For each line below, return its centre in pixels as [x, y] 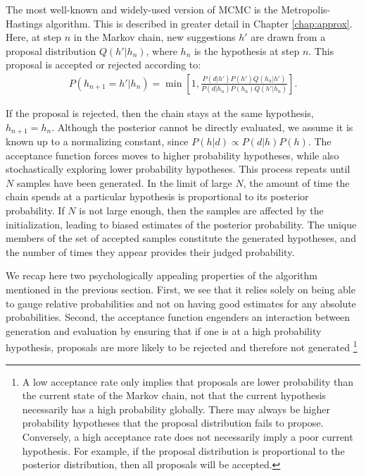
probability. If [35, 210]
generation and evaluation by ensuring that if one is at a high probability [164, 330]
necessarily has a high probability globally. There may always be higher [176, 409]
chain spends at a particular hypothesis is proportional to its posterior [157, 196]
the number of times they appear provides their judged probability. [150, 251]
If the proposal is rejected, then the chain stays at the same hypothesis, [160, 113]
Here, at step [34, 37]
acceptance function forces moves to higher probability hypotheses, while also [172, 155]
